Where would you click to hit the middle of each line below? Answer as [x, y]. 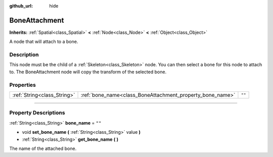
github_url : [21, 6]
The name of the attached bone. [43, 148]
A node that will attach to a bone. [44, 42]
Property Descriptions [37, 113]
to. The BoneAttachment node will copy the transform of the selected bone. [88, 72]
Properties [23, 85]
